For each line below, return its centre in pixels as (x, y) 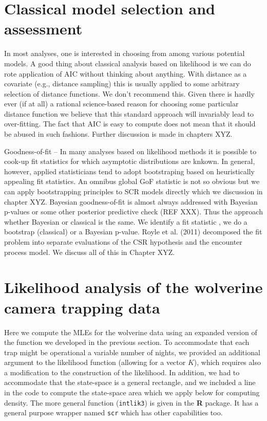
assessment (43, 29)
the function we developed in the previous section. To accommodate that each (127, 342)
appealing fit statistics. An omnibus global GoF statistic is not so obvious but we (132, 181)
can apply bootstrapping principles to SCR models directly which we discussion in (133, 191)
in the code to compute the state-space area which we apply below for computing (132, 392)
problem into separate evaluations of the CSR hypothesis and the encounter (123, 242)
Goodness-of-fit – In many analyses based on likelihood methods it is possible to (130, 151)
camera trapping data (82, 307)
